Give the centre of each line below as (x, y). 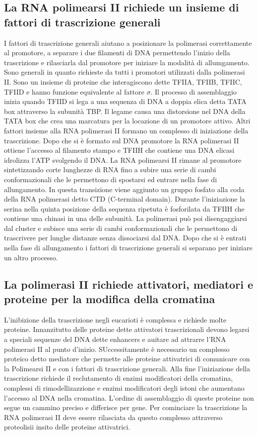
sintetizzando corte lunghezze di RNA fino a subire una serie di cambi (110, 169)
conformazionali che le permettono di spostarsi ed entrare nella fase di (111, 179)
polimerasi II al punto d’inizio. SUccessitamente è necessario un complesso (117, 349)
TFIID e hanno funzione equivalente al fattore (74, 91)
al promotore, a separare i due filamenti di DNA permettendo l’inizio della (117, 53)
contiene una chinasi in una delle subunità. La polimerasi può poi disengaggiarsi (126, 218)
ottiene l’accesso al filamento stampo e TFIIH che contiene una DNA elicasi (119, 150)
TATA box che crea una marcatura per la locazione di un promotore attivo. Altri (127, 121)
